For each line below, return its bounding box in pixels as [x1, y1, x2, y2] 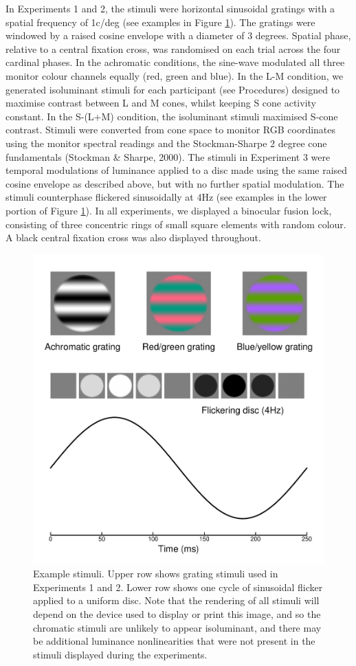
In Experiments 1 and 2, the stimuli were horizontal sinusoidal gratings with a [5, 1, 335, 15]
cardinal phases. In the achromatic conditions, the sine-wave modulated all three [5, 55, 345, 69]
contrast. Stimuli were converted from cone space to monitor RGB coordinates [5, 122, 336, 137]
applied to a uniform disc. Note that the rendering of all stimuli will [33, 593, 320, 608]
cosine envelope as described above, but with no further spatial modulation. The [5, 176, 344, 190]
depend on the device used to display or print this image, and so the [33, 606, 321, 621]
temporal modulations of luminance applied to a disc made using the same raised [5, 163, 348, 177]
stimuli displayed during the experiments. [33, 647, 208, 661]
